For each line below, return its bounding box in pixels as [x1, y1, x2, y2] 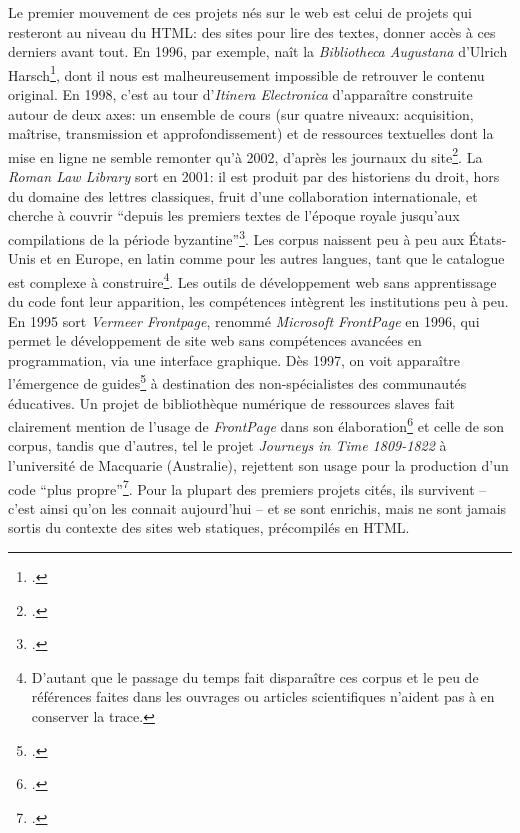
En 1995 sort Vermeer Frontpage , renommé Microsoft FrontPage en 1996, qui [8, 310, 480, 331]
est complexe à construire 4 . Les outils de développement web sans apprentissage [8, 268, 497, 292]
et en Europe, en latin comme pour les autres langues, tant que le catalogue [40, 248, 505, 269]
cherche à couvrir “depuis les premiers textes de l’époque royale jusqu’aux [8, 205, 460, 226]
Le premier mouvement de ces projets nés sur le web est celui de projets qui [8, 2, 472, 22]
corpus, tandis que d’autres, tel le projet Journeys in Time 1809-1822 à [8, 435, 447, 456]
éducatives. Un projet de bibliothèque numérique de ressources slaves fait [8, 392, 456, 413]
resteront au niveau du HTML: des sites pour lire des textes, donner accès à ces [8, 21, 496, 42]
